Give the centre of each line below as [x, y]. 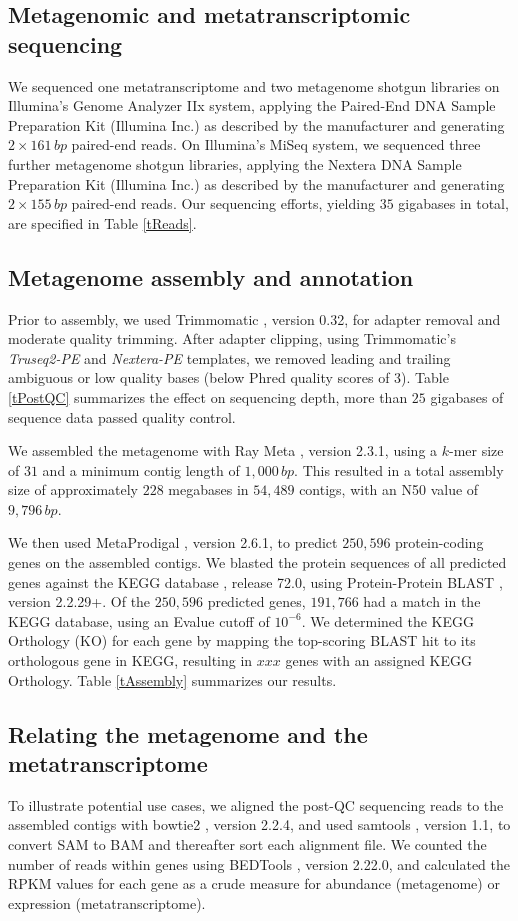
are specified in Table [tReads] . [102, 222]
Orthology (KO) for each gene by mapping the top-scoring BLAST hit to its [242, 640]
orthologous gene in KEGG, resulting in [130, 660]
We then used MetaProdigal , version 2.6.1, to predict [173, 542]
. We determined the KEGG [388, 620]
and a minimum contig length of [141, 469]
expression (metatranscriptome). [107, 902]
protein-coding [439, 542]
